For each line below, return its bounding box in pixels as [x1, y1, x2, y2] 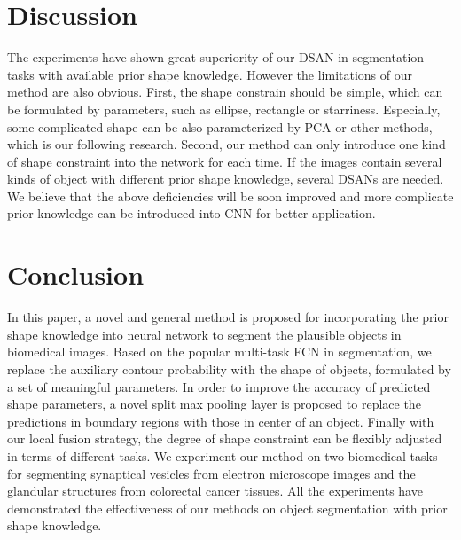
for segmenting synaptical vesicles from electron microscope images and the [7, 464, 416, 482]
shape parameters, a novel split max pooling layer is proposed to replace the [7, 395, 421, 413]
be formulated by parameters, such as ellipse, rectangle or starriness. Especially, [7, 99, 441, 118]
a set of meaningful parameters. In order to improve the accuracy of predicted [7, 377, 431, 395]
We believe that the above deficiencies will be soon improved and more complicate [7, 186, 454, 205]
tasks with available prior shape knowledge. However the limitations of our [7, 65, 413, 83]
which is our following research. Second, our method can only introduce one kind [7, 135, 446, 153]
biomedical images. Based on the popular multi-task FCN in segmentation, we [7, 342, 432, 361]
